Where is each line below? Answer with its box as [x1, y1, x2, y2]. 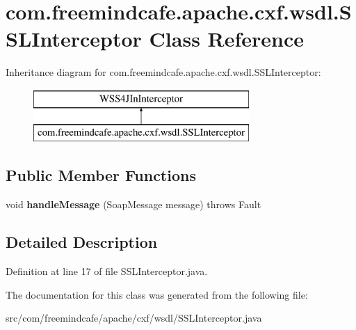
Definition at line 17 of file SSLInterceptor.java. [6, 264, 208, 278]
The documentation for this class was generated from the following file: [6, 287, 308, 301]
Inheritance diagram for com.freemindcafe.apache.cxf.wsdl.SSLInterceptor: [6, 65, 321, 79]
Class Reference [149, 24, 305, 53]
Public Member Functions [6, 164, 196, 186]
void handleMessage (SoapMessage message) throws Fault [6, 197, 261, 212]
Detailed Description [6, 231, 158, 253]
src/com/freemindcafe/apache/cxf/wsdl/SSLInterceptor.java [6, 311, 262, 325]
